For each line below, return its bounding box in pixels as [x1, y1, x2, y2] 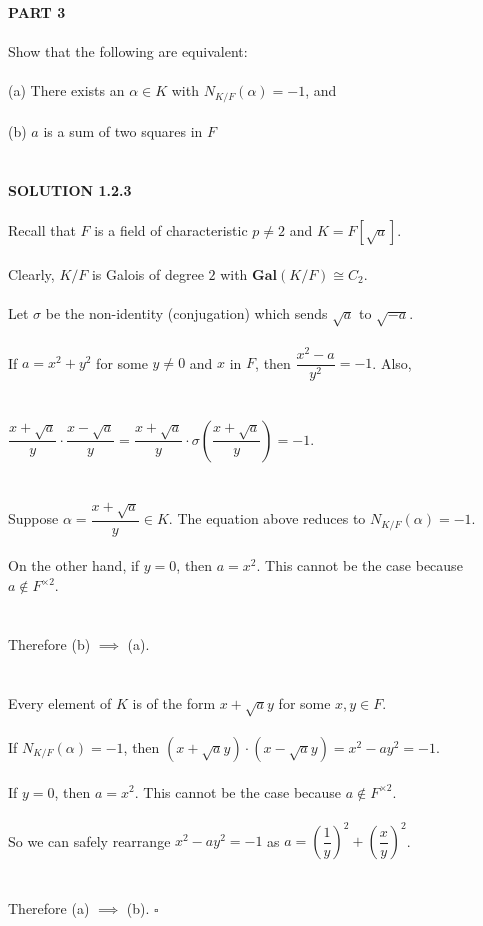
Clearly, [8, 263, 55, 284]
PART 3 [8, 2, 66, 22]
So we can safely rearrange [8, 830, 171, 851]
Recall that [8, 220, 76, 241]
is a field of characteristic [94, 220, 248, 241]
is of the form [132, 692, 216, 713]
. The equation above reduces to [168, 508, 366, 529]
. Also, [372, 352, 412, 373]
